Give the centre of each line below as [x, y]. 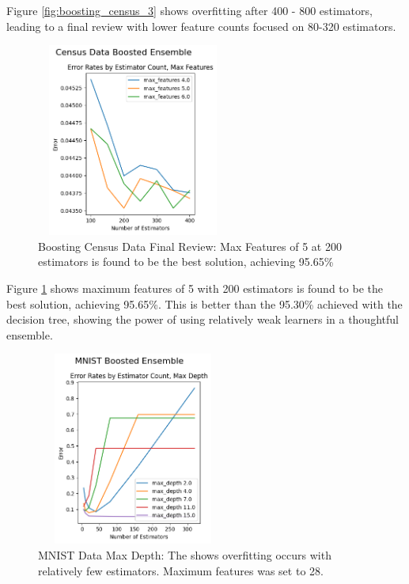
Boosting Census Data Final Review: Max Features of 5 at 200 [190, 246]
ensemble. [30, 334]
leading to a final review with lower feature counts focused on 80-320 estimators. [201, 26]
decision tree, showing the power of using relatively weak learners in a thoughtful [203, 319]
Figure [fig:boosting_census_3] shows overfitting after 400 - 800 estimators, [189, 10]
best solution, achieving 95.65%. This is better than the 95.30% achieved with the [204, 303]
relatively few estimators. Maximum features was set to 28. [181, 570]
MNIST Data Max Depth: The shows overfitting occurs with [185, 554]
